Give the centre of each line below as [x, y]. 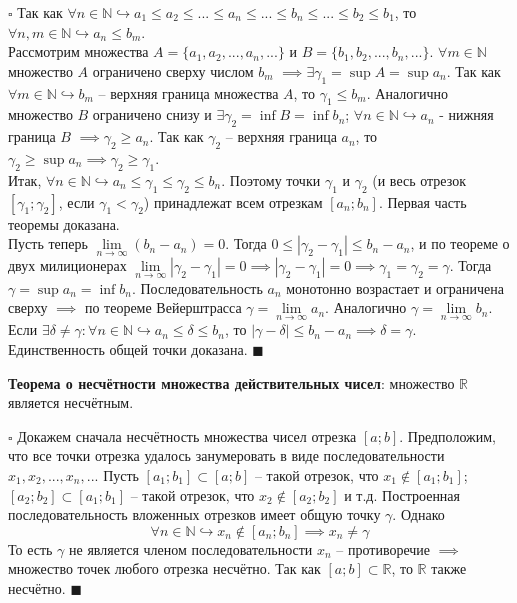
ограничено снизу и [152, 114]
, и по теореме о [460, 243]
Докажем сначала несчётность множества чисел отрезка [187, 435]
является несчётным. [71, 402]
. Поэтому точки [271, 179]
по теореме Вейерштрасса [163, 307]
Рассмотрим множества [78, 51]
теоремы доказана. [64, 223]
